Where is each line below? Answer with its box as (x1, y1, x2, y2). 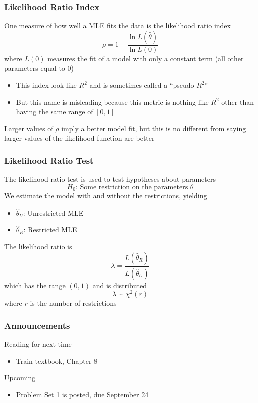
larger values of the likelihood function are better (4, 133, 155, 143)
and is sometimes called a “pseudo (89, 80, 194, 90)
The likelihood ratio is (4, 241, 72, 252)
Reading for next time (4, 339, 72, 349)
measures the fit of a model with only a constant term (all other (47, 53, 244, 63)
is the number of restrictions (30, 298, 117, 308)
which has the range (4, 280, 66, 290)
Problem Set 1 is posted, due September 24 (16, 389, 149, 399)
